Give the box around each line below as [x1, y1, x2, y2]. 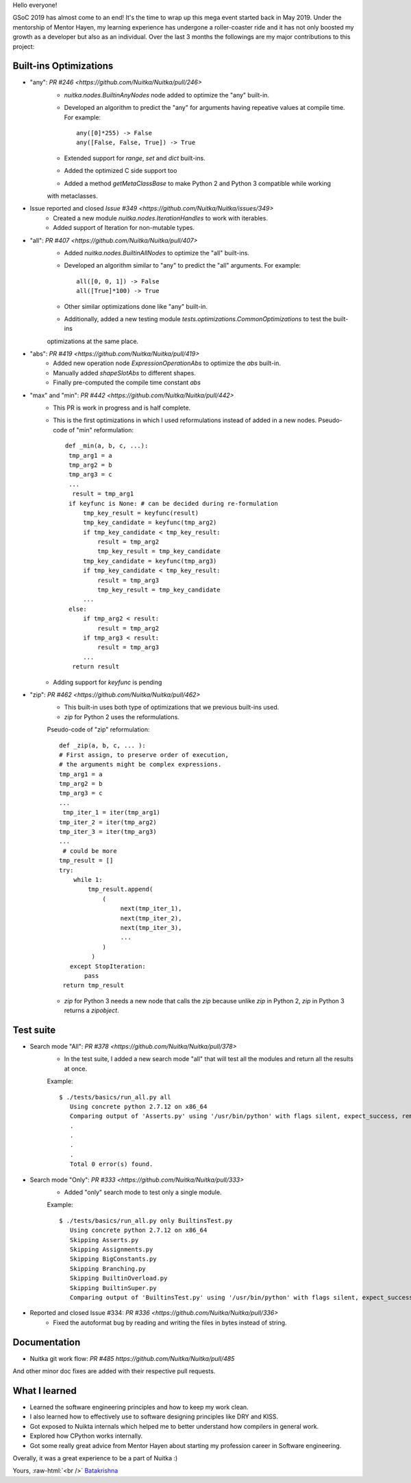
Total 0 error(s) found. [69, 1160, 153, 1168]
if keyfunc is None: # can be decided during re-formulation [68, 500, 279, 507]
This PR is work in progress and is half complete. [53, 404, 191, 412]
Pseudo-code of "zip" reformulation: [47, 725, 150, 734]
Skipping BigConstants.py [69, 1255, 157, 1263]
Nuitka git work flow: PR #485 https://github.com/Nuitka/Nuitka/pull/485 [29, 1354, 235, 1362]
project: [12, 42, 35, 51]
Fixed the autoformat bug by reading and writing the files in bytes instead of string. [53, 1318, 287, 1327]
